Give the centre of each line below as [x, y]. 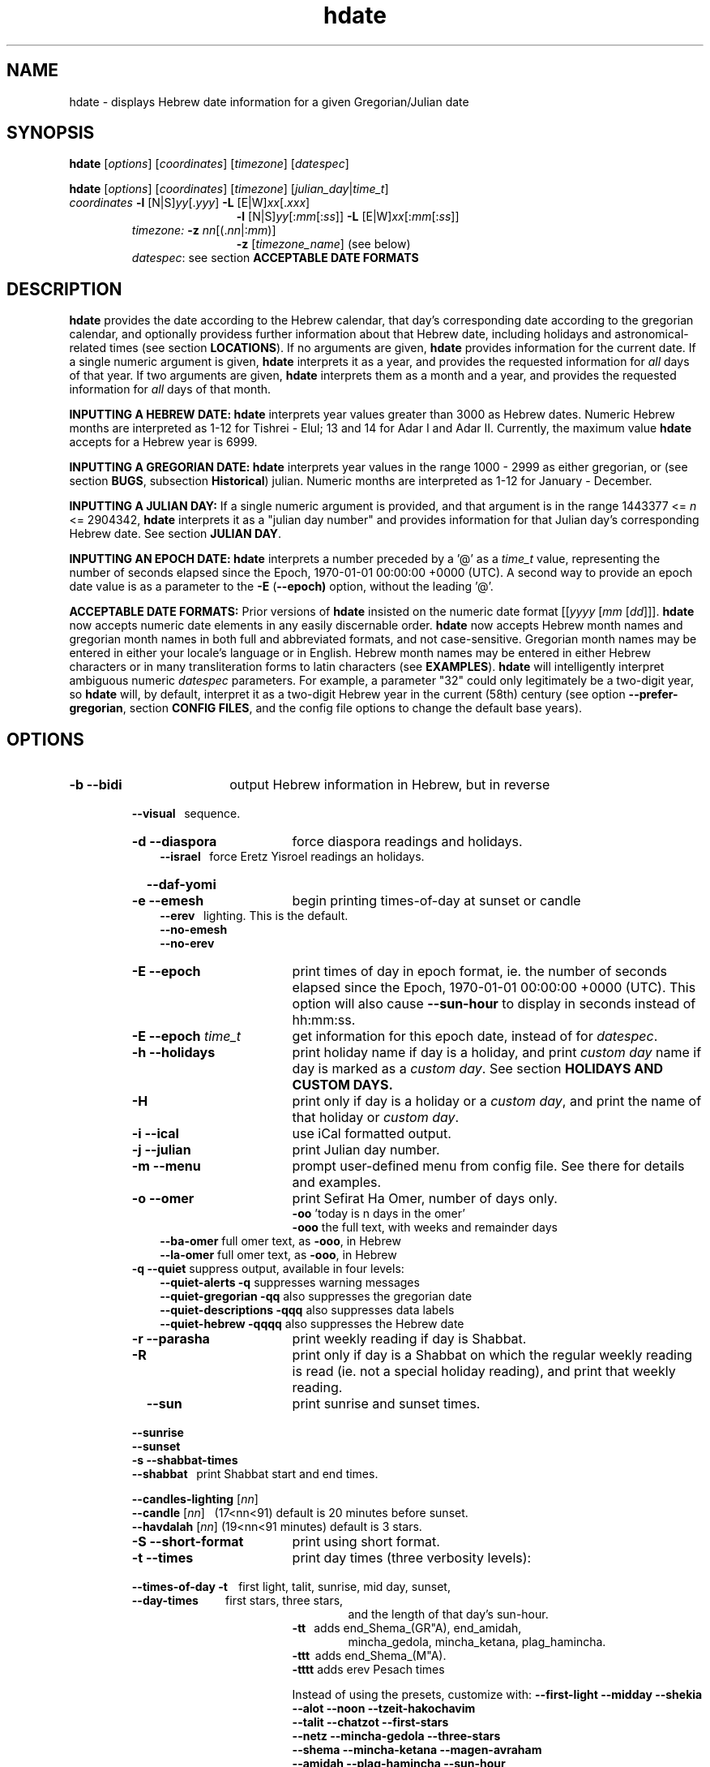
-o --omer [163, 1199]
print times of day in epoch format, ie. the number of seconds [480, 972]
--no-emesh [194, 930]
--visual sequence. [186, 814]
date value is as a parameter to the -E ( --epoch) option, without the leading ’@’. [281, 587]
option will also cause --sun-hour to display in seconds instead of [494, 1004]
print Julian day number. [366, 1150]
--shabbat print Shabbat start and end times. [255, 1474]
